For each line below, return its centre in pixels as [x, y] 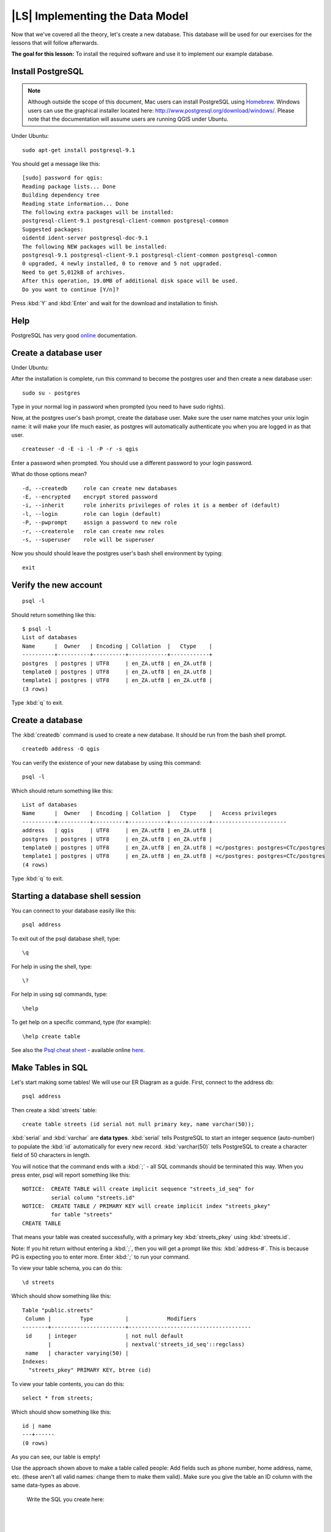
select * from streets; [58, 1398]
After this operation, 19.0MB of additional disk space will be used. [130, 281]
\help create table [51, 1036]
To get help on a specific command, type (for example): [81, 1022]
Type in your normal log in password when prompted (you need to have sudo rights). [118, 406]
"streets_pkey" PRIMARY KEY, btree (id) [90, 1370]
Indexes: [35, 1361]
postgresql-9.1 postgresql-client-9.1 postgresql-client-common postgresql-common [150, 255]
